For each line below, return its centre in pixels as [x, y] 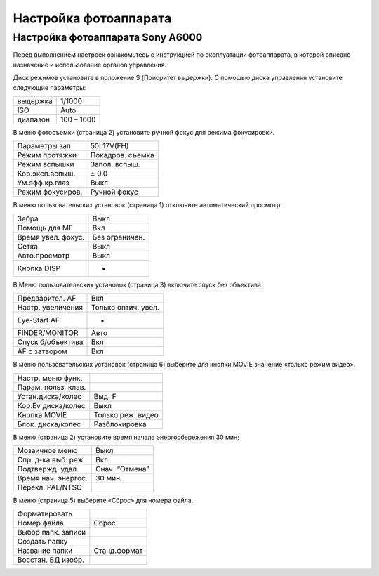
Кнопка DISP [39, 268]
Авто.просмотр [44, 255]
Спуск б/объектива [50, 342]
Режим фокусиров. [50, 192]
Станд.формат [118, 551]
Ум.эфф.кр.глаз [43, 183]
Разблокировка [120, 424]
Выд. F [105, 396]
